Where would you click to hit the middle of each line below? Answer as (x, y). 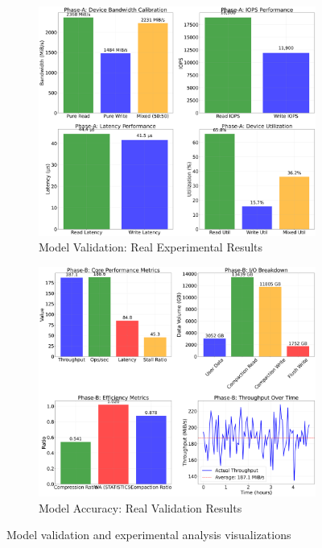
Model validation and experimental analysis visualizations (149, 535)
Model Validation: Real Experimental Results (151, 247)
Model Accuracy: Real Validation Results (140, 507)
